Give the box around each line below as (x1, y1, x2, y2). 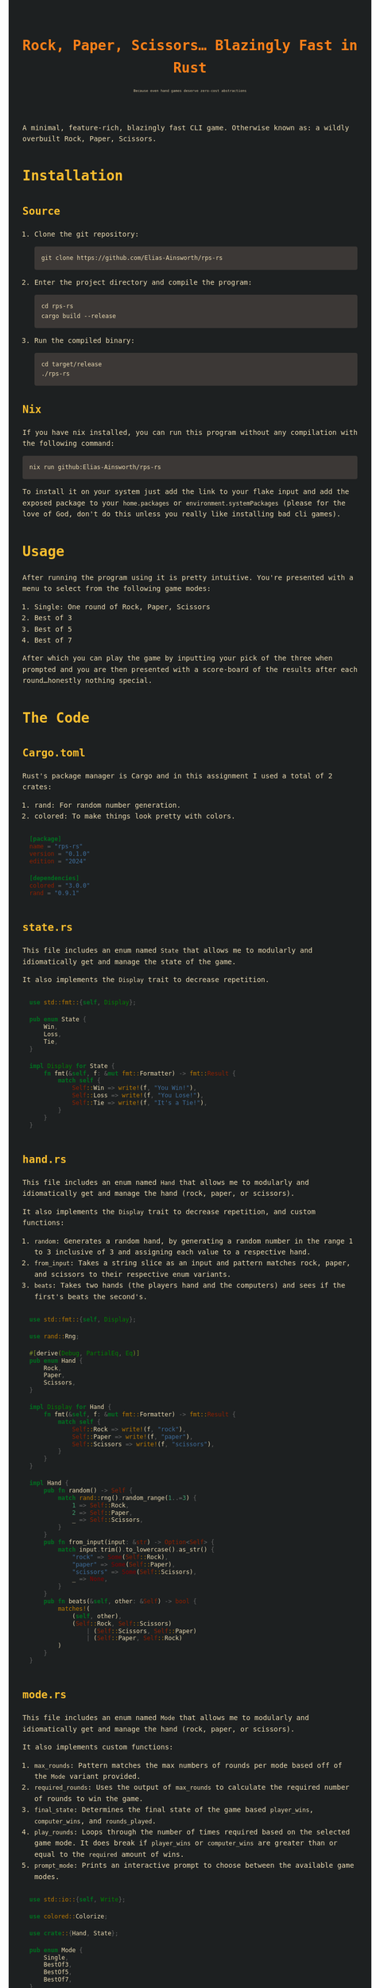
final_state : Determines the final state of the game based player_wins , (33, 1805, 314, 1815)
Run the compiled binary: (33, 336, 135, 345)
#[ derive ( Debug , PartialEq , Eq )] (29, 1349, 140, 1357)
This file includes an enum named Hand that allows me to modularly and (21, 1178, 309, 1187)
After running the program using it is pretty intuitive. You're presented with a (21, 573, 354, 582)
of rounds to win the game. (33, 1794, 144, 1803)
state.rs (21, 921, 73, 934)
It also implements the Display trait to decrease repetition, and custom (21, 1207, 316, 1216)
